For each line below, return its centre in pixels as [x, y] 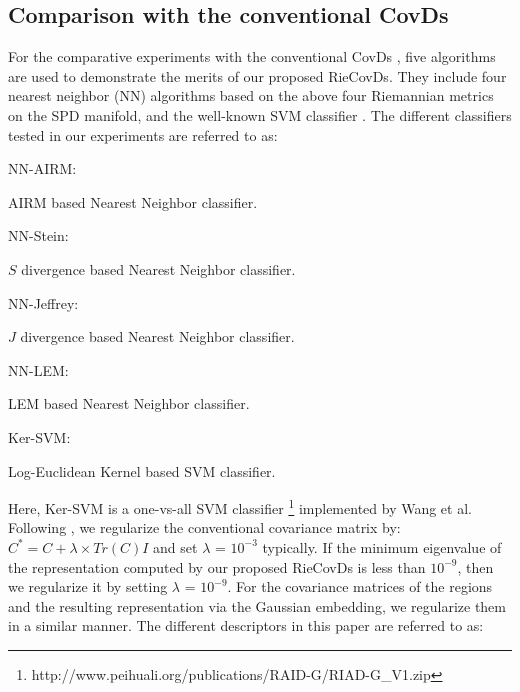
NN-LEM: [38, 369]
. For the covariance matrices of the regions [360, 586]
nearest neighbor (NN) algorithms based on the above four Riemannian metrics [251, 95]
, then [475, 566]
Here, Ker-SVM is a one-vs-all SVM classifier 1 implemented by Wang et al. [240, 506]
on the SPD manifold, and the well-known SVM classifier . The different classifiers [260, 114]
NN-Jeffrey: [43, 302]
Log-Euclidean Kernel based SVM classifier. [142, 470]
